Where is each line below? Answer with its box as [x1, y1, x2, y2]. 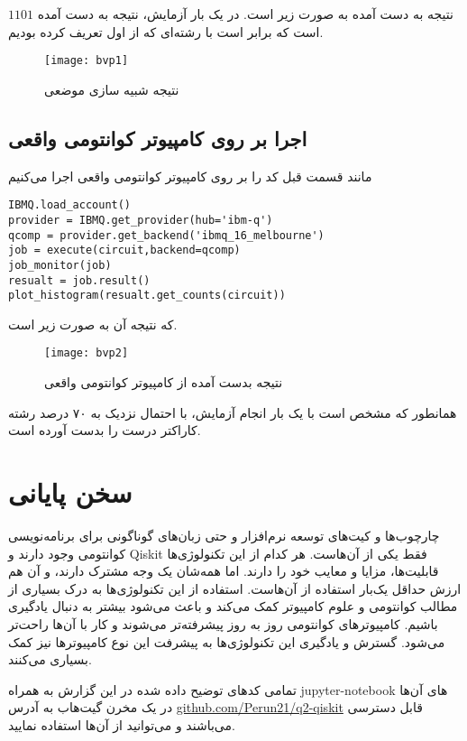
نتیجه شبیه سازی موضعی [44, 79, 179, 98]
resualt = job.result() [8, 273, 151, 287]
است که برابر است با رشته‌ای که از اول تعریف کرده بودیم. [8, 22, 324, 41]
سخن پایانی [8, 474, 133, 511]
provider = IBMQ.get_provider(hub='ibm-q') [8, 213, 273, 227]
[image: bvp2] [44, 347, 129, 360]
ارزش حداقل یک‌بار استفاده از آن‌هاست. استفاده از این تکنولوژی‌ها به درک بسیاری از [8, 579, 462, 597]
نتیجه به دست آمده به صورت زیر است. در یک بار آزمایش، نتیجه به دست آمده [37, 5, 453, 23]
